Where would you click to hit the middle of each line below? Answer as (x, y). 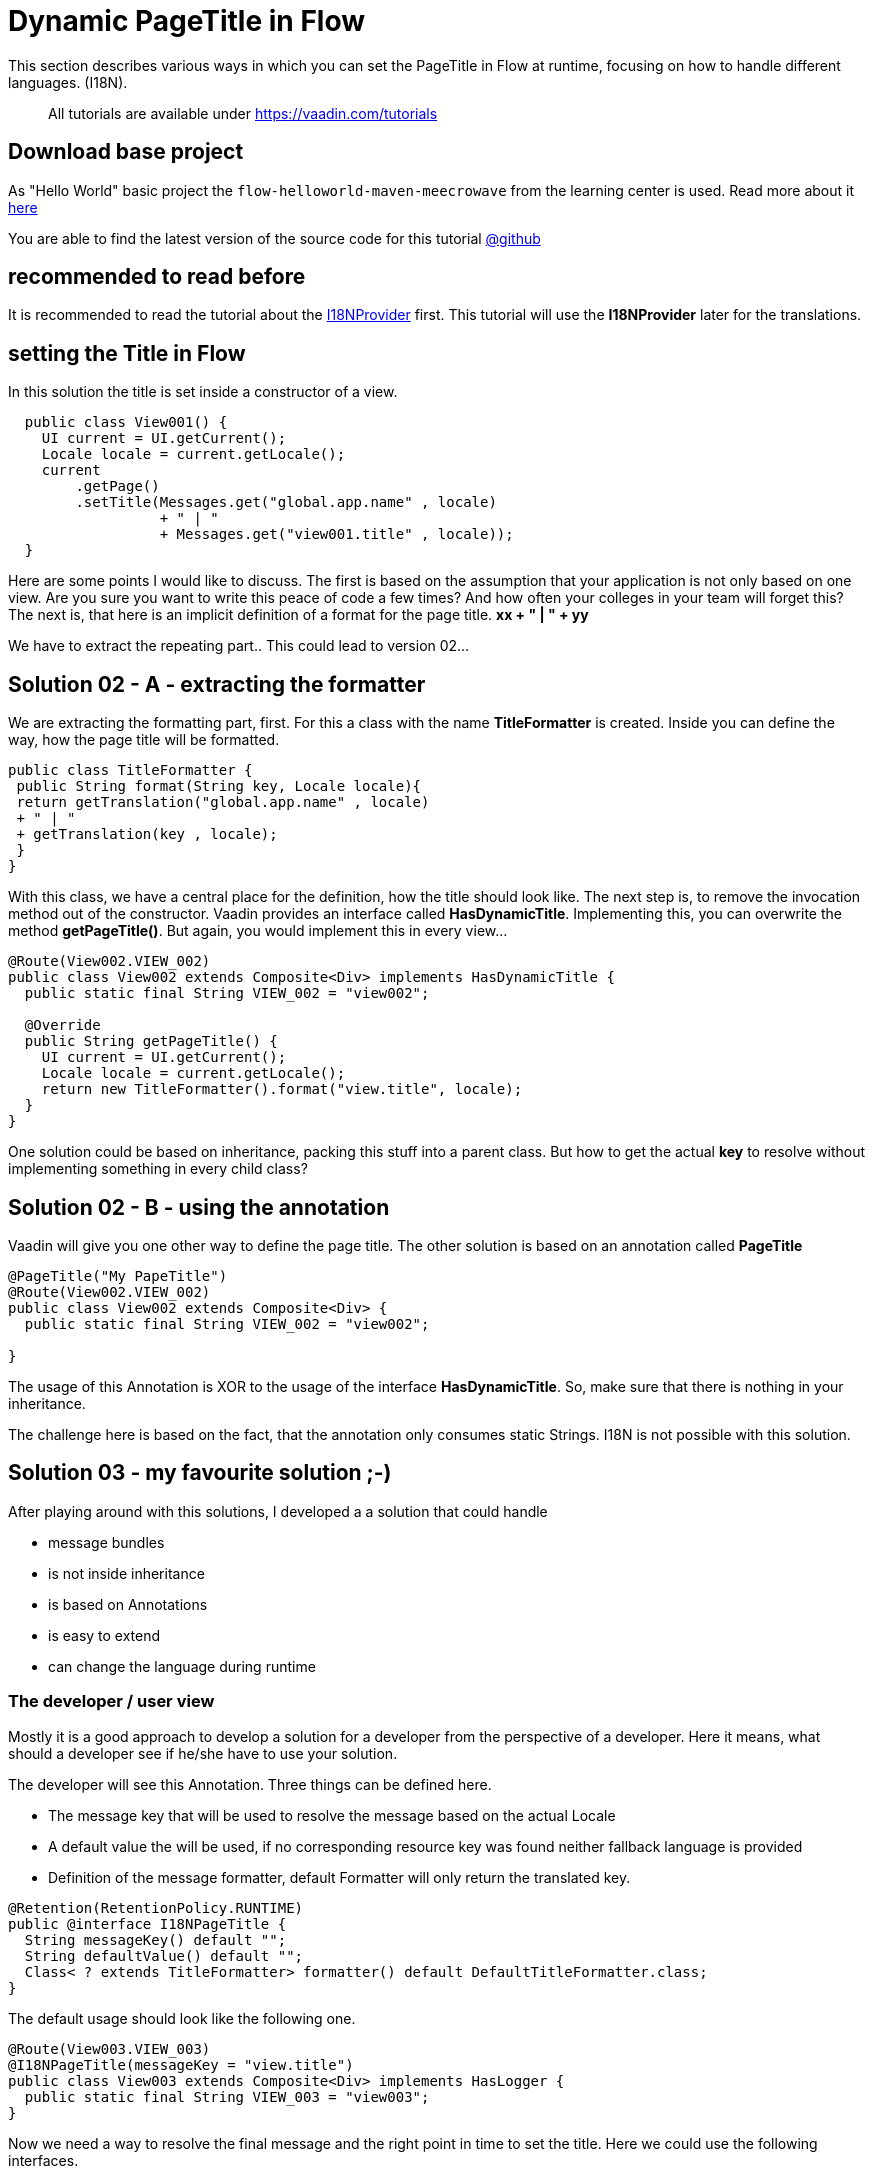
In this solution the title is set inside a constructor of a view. (203, 392)
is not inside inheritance (126, 1573)
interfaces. (43, 2160)
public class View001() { (126, 422)
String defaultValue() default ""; (164, 1955)
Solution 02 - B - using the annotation (199, 1207)
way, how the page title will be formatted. (144, 740)
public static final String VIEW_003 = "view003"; (227, 2096)
